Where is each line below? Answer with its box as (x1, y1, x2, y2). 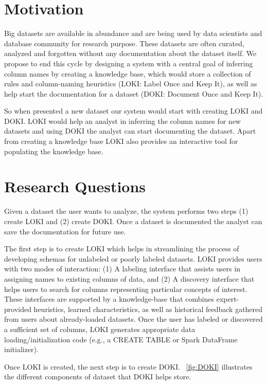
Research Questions (4, 176, 146, 197)
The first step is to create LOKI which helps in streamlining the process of (4, 243, 239, 254)
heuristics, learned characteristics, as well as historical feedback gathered (33, 303, 263, 314)
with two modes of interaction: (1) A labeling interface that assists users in (4, 263, 241, 274)
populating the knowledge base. (4, 145, 103, 156)
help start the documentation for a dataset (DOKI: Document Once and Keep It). (4, 88, 263, 99)
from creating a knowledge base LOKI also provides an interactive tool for (4, 136, 238, 146)
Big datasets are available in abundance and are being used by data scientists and (4, 28, 262, 39)
